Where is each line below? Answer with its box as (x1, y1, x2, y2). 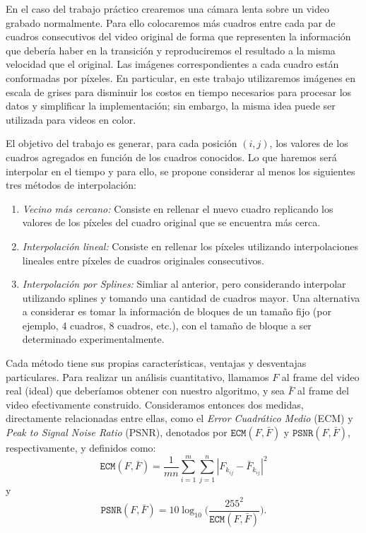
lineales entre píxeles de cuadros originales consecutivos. (22, 252, 264, 267)
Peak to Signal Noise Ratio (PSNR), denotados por (6, 425, 228, 440)
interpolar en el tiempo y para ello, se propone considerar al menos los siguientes (6, 163, 355, 178)
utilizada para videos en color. (6, 112, 136, 127)
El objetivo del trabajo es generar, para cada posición (6, 136, 237, 151)
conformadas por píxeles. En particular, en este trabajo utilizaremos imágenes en (6, 70, 356, 85)
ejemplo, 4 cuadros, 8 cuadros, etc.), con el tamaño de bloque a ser (22, 317, 312, 332)
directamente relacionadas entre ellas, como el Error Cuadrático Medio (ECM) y (6, 411, 353, 426)
